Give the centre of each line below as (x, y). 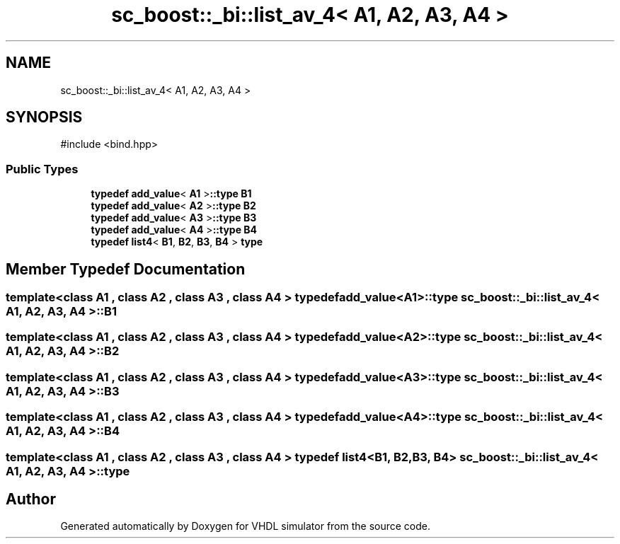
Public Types (42, 169)
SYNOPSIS (44, 117)
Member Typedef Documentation (126, 269)
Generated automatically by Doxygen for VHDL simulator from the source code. (246, 526)
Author (31, 499)
